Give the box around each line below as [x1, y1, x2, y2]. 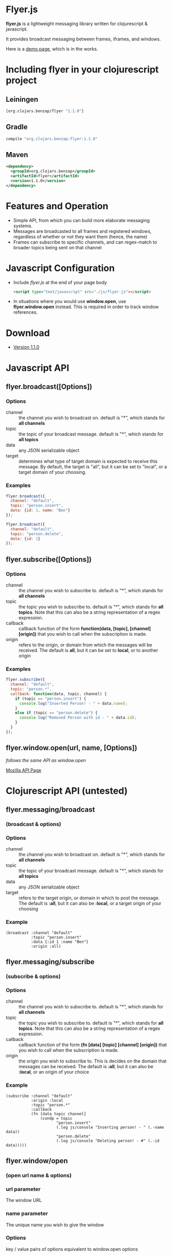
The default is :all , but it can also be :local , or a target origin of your [18, 900, 162, 906]
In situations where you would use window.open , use [13, 298, 126, 305]
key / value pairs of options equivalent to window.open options [6, 1246, 138, 1252]
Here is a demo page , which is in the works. [6, 46, 98, 52]
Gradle [6, 123, 28, 132]
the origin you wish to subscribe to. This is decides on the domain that [18, 1058, 167, 1064]
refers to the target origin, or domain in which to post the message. [18, 895, 160, 901]
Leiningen [6, 95, 38, 103]
